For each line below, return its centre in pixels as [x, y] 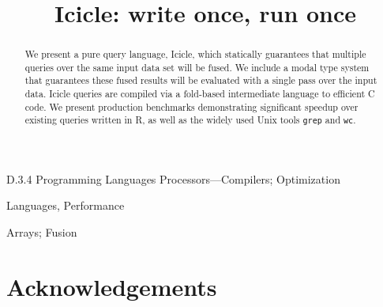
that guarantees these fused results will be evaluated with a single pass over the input [201, 80]
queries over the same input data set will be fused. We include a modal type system [197, 67]
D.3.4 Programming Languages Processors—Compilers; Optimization [173, 178]
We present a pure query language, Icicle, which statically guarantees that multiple [195, 54]
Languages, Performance [66, 205]
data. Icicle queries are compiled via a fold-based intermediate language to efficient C [200, 94]
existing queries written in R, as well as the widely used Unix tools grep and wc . [190, 120]
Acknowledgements [112, 286]
